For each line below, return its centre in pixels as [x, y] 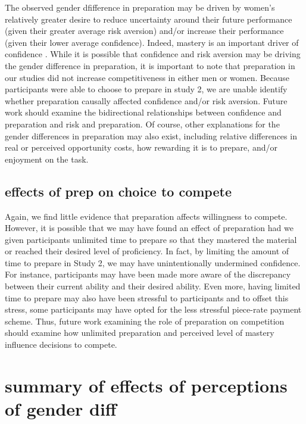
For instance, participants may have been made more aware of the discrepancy [148, 274]
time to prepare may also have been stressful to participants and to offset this [147, 297]
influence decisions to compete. [61, 344]
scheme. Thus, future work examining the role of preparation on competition [145, 321]
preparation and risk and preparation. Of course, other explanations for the [142, 124]
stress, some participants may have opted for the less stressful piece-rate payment [153, 309]
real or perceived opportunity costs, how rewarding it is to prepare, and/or [141, 147]
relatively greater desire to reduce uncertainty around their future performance [149, 19]
